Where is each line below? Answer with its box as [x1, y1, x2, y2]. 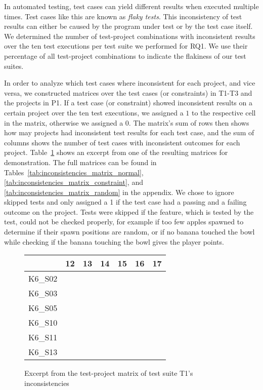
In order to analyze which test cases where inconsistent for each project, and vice [4, 77, 255, 88]
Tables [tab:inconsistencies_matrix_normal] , [4, 167, 144, 177]
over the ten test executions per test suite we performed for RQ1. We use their [4, 41, 248, 51]
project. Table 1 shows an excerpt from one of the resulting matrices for [4, 147, 228, 158]
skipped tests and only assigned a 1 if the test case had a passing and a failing [4, 197, 247, 207]
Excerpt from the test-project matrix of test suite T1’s [24, 368, 193, 378]
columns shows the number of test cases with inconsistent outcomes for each [4, 137, 240, 147]
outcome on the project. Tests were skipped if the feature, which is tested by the [4, 206, 254, 217]
